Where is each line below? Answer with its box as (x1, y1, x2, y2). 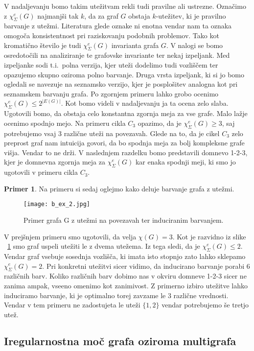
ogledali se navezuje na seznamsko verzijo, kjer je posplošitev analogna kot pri (4, 79, 238, 89)
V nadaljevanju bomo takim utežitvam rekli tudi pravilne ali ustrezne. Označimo (4, 1, 246, 11)
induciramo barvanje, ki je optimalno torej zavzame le (4, 290, 166, 300)
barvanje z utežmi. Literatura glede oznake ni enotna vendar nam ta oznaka (4, 21, 232, 31)
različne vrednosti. (173, 290, 229, 300)
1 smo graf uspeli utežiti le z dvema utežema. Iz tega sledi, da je (7, 241, 200, 251)
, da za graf (84, 10, 118, 21)
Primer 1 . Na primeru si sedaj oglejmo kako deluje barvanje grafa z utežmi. (4, 183, 234, 193)
